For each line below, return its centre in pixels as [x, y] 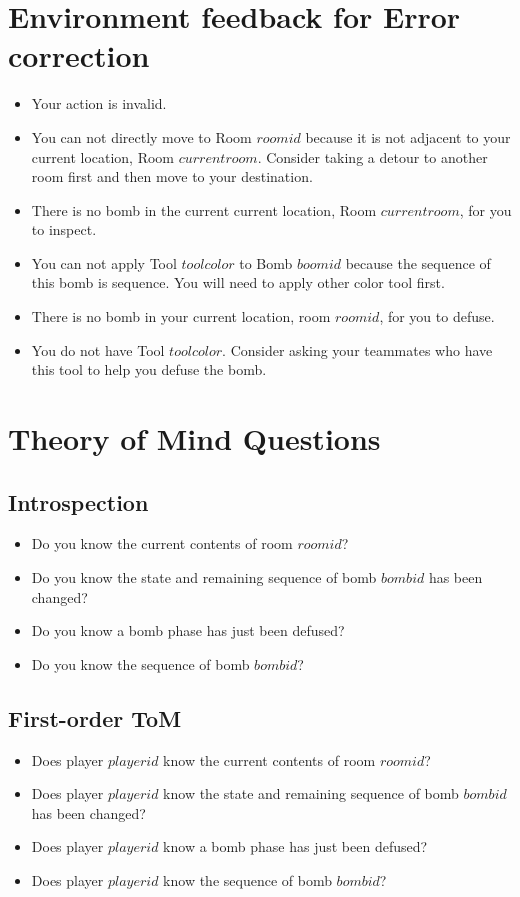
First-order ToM [95, 717]
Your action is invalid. [99, 103]
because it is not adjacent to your [408, 136]
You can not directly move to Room [141, 136]
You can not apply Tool [104, 262]
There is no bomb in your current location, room [181, 316]
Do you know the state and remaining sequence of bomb [204, 577]
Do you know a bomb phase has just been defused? [188, 630]
